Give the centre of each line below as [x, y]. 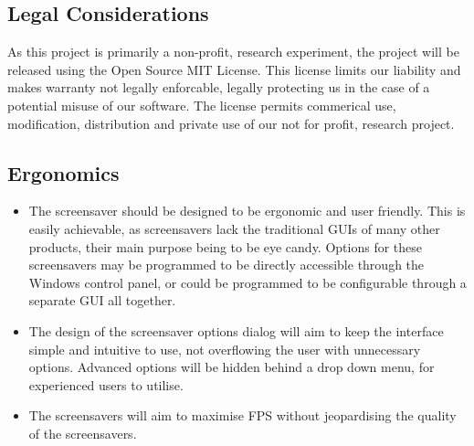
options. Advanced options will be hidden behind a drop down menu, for [232, 367]
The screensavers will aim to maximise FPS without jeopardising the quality [242, 415]
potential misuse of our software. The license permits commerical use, [202, 105]
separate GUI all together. [102, 300]
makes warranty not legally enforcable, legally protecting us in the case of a [219, 87]
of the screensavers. [83, 433]
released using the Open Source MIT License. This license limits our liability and [234, 69]
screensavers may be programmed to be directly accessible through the [226, 265]
